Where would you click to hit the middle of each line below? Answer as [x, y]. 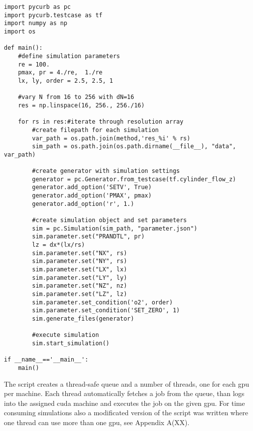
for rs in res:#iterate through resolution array [101, 122]
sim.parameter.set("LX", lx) [80, 269]
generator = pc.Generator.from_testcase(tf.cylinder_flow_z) [134, 179]
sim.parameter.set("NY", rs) [80, 261]
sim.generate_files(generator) [83, 318]
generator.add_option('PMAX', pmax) [92, 196]
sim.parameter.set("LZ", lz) [80, 294]
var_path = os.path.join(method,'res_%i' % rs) [111, 138]
